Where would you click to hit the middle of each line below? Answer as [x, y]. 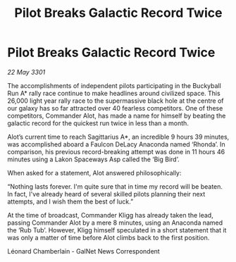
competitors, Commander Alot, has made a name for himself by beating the [117, 116]
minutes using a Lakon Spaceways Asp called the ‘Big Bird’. [93, 159]
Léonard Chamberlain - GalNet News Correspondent [83, 251]
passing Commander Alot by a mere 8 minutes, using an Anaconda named [115, 223]
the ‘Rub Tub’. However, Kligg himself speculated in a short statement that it [117, 230]
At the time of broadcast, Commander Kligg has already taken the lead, [110, 215]
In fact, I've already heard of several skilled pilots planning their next [106, 194]
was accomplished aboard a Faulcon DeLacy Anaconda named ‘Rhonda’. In [116, 144]
